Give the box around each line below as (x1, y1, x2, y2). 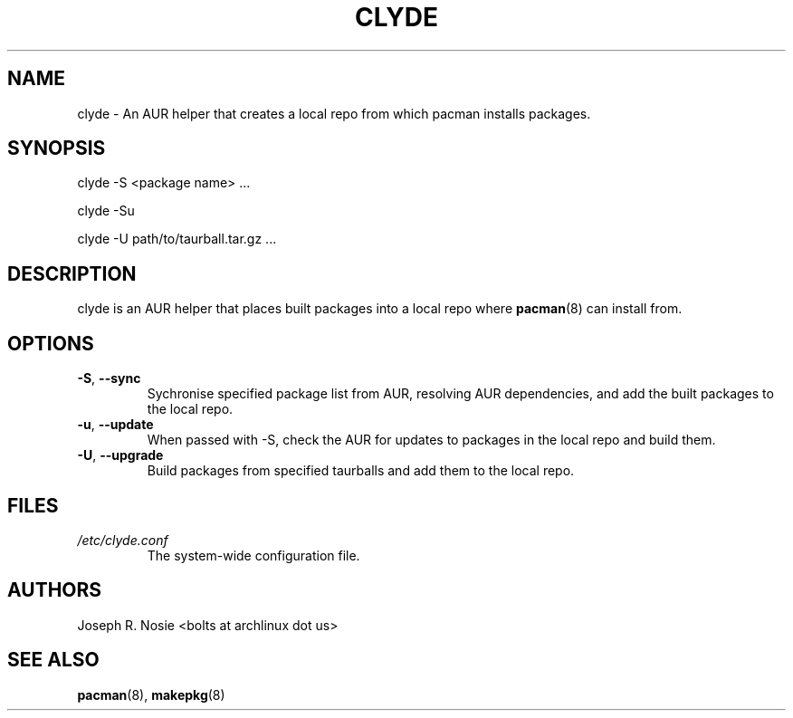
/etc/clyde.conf (77, 531, 168, 548)
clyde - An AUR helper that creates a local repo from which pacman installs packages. (77, 105, 591, 121)
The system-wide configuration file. (147, 547, 360, 563)
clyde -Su (77, 203, 135, 219)
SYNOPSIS (7, 137, 106, 160)
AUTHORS (7, 579, 102, 602)
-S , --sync (77, 370, 141, 387)
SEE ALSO (7, 648, 100, 672)
